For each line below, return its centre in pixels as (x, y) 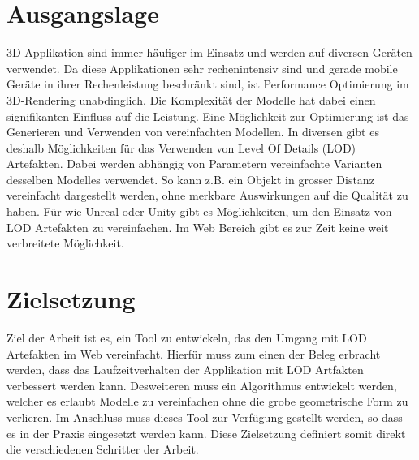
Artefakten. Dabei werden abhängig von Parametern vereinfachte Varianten (194, 163)
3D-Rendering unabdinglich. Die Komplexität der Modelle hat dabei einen (191, 99)
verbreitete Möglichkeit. (65, 243)
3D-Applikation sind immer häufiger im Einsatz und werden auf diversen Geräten (209, 52)
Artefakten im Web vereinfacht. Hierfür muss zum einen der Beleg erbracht (194, 353)
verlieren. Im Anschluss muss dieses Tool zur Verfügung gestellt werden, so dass (205, 417)
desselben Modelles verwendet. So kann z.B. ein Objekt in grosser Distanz (190, 179)
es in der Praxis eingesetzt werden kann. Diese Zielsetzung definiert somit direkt (206, 433)
